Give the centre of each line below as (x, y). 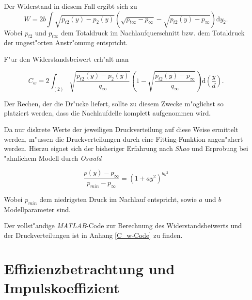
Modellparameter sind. (37, 209)
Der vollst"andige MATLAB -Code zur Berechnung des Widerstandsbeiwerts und (123, 225)
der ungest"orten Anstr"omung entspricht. (66, 42)
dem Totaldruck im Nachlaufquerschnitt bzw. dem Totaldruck (153, 32)
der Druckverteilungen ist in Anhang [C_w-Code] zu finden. (93, 235)
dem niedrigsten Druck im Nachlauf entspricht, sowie (118, 199)
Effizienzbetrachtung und (89, 268)
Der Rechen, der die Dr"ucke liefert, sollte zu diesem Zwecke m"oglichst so (114, 103)
